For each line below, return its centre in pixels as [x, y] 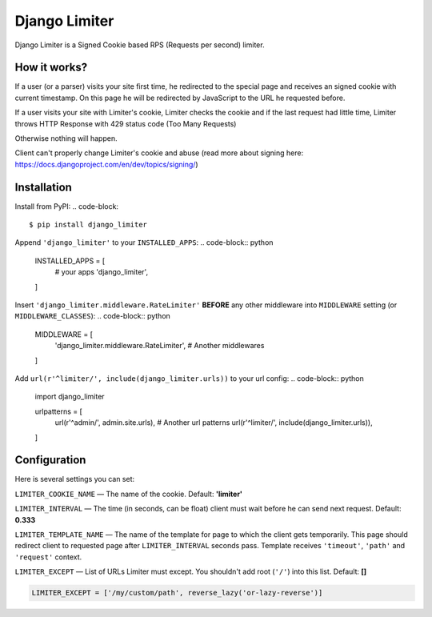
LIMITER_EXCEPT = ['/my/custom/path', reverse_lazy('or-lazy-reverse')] [177, 593]
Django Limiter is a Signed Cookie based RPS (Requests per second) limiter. [140, 45]
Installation [43, 187]
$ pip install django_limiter [88, 225]
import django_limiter [70, 397]
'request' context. [48, 557]
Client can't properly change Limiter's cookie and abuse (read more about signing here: [159, 153]
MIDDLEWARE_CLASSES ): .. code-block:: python [93, 316]
